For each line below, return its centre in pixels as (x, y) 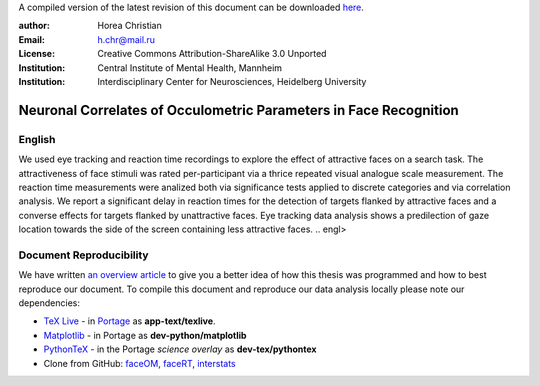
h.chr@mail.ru (126, 39)
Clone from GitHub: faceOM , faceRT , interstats (139, 363)
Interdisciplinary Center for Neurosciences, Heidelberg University (232, 81)
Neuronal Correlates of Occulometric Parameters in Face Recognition (238, 110)
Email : (31, 39)
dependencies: (49, 302)
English (37, 139)
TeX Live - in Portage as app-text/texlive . (129, 321)
